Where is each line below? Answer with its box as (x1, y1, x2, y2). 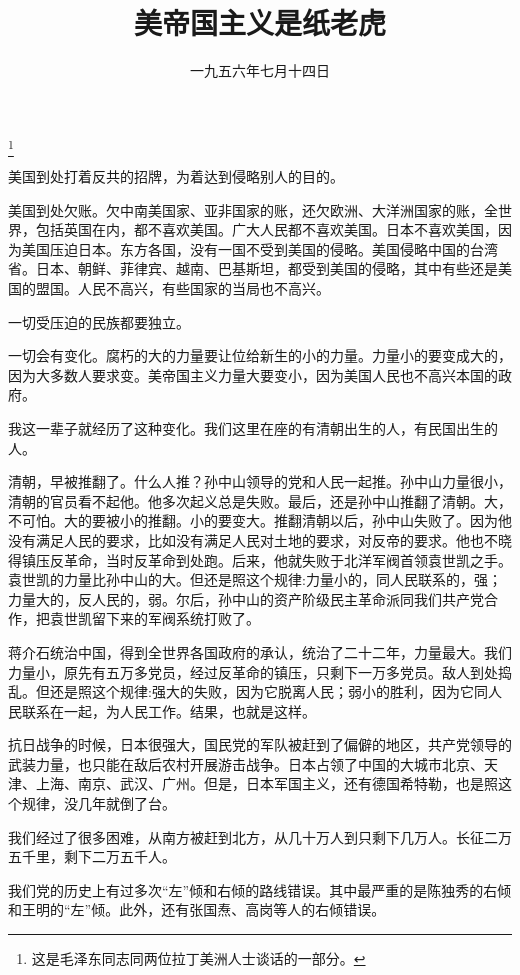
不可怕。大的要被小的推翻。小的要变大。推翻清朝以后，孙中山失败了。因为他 (8, 510, 512, 531)
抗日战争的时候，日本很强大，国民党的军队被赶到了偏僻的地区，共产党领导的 (8, 734, 512, 755)
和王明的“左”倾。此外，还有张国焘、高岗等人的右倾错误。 (8, 899, 386, 920)
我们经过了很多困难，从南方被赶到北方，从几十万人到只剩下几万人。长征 (8, 826, 484, 847)
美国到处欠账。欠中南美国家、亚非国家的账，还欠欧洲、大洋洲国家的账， (8, 199, 484, 220)
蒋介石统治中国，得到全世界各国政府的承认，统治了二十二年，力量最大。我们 (8, 641, 512, 662)
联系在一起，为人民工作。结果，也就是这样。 (21, 700, 316, 721)
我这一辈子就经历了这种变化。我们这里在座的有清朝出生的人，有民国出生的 (8, 417, 498, 438)
